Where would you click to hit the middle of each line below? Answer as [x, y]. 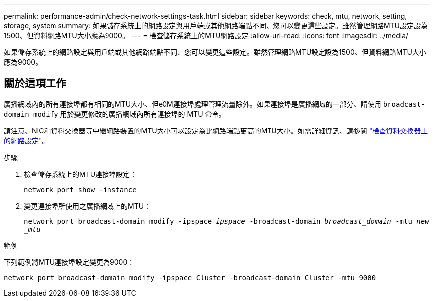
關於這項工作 [35, 84]
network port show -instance [80, 190]
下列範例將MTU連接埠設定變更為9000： [69, 262]
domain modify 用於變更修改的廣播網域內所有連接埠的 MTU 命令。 [115, 114]
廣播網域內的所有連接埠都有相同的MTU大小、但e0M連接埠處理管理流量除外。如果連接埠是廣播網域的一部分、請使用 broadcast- [215, 104]
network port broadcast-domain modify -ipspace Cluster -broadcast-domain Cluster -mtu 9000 [190, 278]
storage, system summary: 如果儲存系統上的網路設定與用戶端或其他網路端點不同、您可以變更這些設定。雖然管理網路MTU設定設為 [216, 25]
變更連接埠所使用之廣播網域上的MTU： [87, 206]
